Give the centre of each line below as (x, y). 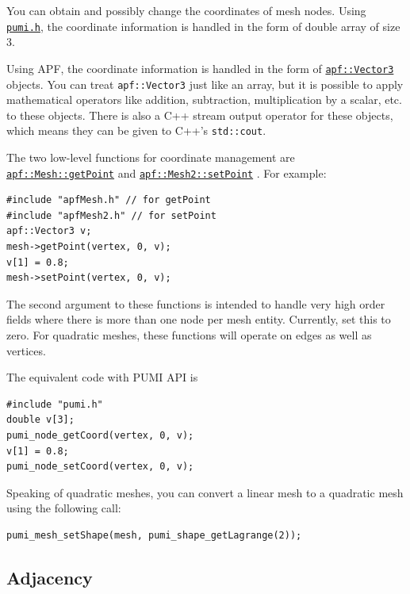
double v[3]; (40, 420)
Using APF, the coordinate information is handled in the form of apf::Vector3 (200, 68)
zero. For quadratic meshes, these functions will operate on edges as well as (189, 335)
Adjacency (50, 577)
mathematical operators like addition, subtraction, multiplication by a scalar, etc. (204, 100)
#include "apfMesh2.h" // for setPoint (111, 215)
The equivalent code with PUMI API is (102, 377)
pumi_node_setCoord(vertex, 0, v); (100, 467)
